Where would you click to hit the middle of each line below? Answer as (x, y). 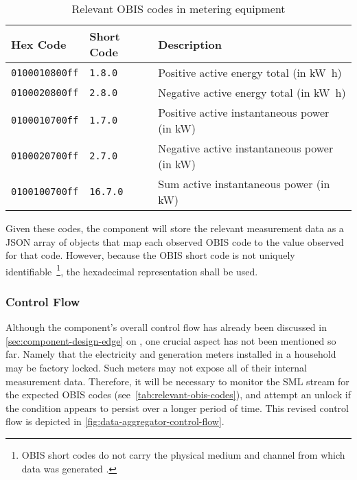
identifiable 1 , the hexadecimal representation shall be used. (132, 270)
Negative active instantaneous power (246, 148)
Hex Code (39, 44)
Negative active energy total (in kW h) (252, 92)
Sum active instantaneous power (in (244, 184)
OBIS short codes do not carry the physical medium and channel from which (183, 455)
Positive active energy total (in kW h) (250, 72)
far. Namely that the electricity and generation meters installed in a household (171, 354)
